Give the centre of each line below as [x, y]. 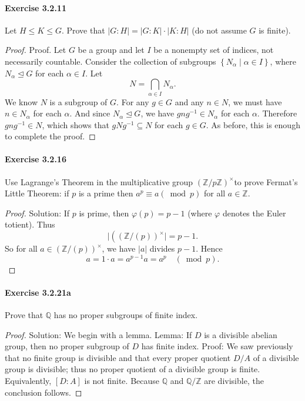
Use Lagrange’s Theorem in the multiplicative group [99, 181]
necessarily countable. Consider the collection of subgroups [110, 61]
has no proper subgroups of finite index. [126, 315]
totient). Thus [30, 224]
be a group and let [111, 50]
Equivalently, [28, 381]
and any [189, 101]
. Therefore [277, 113]
